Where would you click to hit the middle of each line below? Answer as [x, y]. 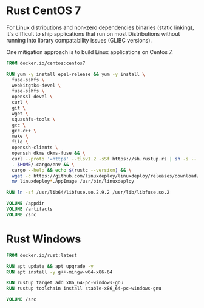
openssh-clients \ [35, 148]
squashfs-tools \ [34, 119]
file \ [20, 142]
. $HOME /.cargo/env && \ [43, 165]
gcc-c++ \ [24, 131]
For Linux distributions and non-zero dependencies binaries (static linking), [100, 27]
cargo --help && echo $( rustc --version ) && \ [72, 170]
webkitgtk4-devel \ [36, 86]
